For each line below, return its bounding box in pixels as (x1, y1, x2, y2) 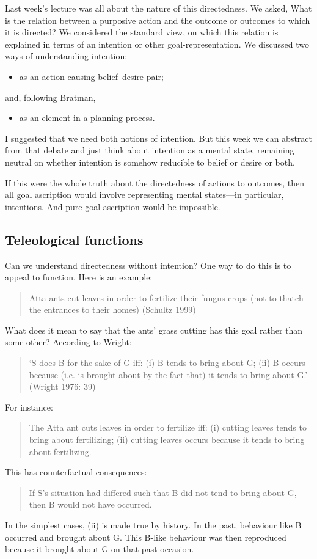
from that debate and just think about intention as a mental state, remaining (5, 144, 294, 156)
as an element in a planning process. (19, 111, 155, 124)
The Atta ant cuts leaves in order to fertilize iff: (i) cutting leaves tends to (29, 421, 307, 434)
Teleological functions (5, 230, 144, 249)
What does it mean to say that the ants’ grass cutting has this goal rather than (5, 323, 303, 336)
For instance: (5, 400, 53, 413)
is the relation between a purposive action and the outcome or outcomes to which (5, 13, 310, 26)
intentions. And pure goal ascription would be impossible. (5, 200, 220, 213)
